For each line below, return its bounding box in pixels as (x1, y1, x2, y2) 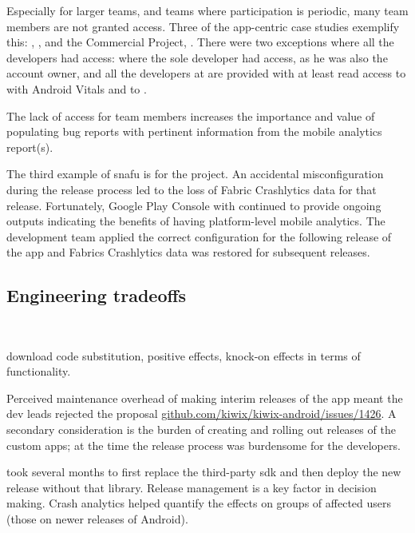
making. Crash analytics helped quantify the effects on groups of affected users (6, 495, 392, 511)
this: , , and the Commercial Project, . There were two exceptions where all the (6, 34, 394, 50)
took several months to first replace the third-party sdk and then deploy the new (6, 463, 401, 480)
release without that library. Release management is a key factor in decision (6, 479, 377, 495)
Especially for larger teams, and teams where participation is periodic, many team (6, 2, 409, 18)
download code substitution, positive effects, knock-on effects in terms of (6, 347, 361, 364)
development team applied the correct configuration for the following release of (6, 228, 392, 245)
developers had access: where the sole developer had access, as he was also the (6, 49, 388, 66)
